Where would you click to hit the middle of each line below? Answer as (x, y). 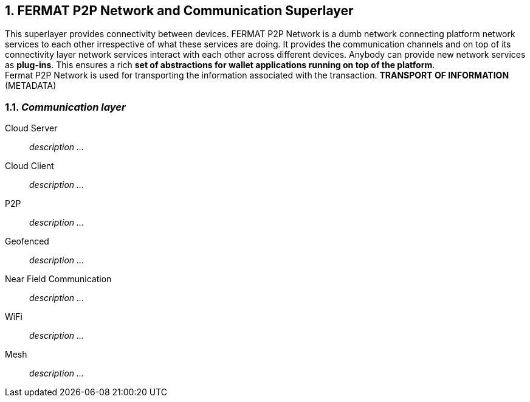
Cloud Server (31, 128)
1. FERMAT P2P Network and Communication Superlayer (179, 11)
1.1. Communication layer (65, 107)
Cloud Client (29, 166)
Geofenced (27, 241)
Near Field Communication (58, 279)
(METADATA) (31, 86)
